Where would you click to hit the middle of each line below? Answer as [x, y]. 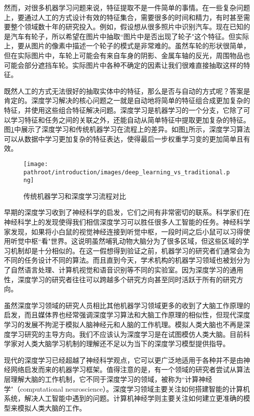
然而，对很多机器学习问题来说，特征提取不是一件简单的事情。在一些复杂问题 [127, 7]
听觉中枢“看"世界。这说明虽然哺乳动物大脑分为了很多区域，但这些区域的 [126, 241]
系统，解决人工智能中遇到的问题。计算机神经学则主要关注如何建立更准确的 [124, 398]
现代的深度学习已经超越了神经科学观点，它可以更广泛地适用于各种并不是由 [124, 360]
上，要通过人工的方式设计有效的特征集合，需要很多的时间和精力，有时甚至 [124, 17]
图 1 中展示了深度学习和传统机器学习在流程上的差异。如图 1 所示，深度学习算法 [127, 129]
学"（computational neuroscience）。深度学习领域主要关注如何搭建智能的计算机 [127, 388]
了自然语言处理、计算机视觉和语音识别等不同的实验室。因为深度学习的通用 [124, 270]
